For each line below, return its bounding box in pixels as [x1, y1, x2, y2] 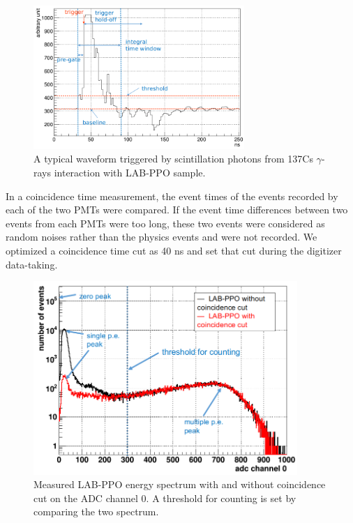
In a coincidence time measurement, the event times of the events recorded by [6, 188, 338, 203]
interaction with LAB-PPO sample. [54, 165, 206, 179]
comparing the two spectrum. [33, 504, 159, 519]
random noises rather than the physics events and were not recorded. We [6, 229, 317, 244]
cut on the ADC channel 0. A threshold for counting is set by [33, 490, 296, 505]
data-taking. [6, 257, 58, 271]
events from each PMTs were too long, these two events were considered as [6, 215, 325, 230]
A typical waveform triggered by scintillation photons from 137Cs [33, 151, 313, 166]
